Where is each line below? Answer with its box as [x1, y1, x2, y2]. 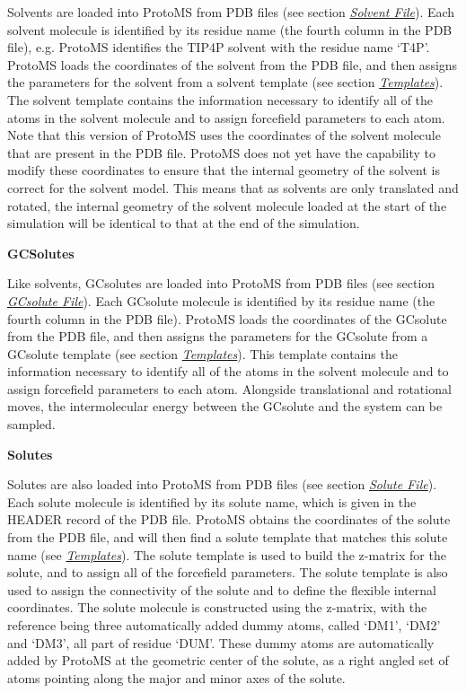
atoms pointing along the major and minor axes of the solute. [7, 668, 346, 687]
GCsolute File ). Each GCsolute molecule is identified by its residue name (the [7, 291, 435, 310]
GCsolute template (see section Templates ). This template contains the [7, 344, 398, 363]
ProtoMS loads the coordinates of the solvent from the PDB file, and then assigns [7, 55, 458, 74]
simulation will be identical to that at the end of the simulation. [7, 214, 360, 232]
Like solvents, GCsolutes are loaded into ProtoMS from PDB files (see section [7, 274, 435, 293]
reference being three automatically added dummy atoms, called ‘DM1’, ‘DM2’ [7, 616, 441, 634]
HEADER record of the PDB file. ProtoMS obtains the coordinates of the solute [7, 510, 451, 529]
